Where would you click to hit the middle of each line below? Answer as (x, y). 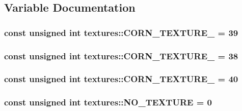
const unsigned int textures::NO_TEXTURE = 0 (108, 102)
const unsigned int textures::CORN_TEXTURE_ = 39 (121, 32)
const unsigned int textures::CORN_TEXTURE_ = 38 (121, 55)
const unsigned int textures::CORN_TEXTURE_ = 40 (121, 79)
